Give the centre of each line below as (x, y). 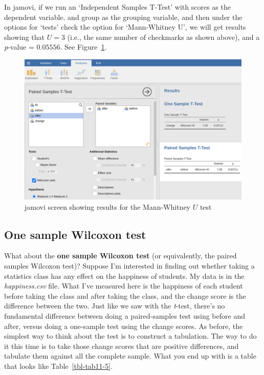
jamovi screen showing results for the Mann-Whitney (107, 206)
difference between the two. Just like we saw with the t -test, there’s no (115, 306)
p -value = (19, 47)
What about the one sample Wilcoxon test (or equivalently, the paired (120, 256)
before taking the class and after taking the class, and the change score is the (125, 295)
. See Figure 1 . (83, 47)
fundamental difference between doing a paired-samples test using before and (125, 316)
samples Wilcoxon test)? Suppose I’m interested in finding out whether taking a (129, 266)
